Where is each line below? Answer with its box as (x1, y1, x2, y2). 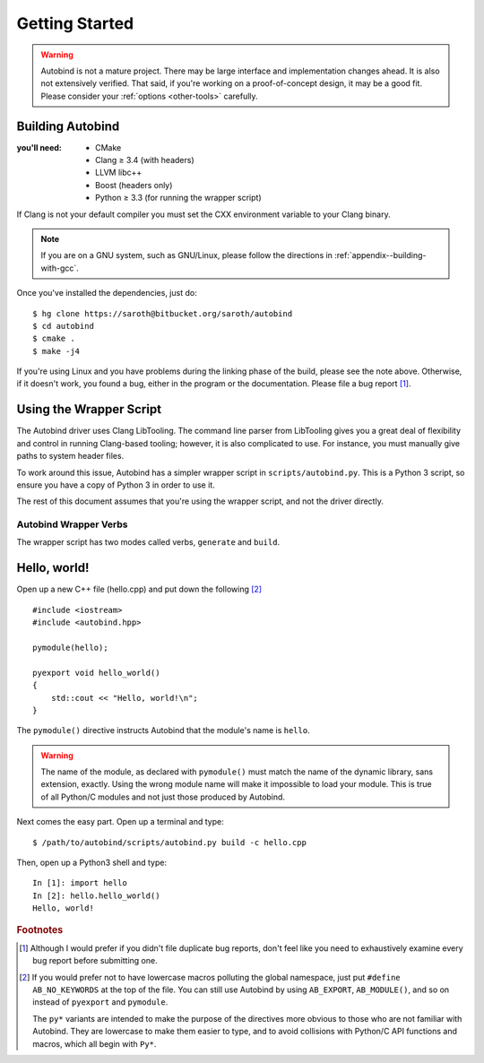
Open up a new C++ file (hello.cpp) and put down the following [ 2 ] (16, 583, 263, 595)
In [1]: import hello (32, 878, 127, 888)
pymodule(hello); (32, 642, 108, 652)
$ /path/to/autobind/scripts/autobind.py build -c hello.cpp (32, 837, 307, 847)
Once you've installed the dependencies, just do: (16, 288, 197, 298)
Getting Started (16, 13, 134, 33)
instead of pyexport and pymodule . (32, 997, 169, 1007)
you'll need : (16, 142, 63, 152)
